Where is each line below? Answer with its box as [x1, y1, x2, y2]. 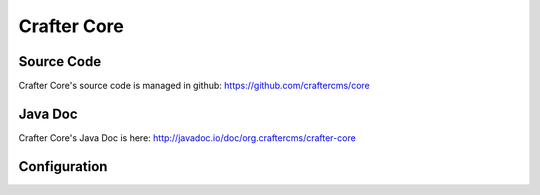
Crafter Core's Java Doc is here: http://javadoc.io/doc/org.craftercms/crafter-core [18, 131, 357, 144]
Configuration [18, 158, 108, 175]
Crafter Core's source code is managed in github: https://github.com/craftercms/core [18, 80, 370, 92]
